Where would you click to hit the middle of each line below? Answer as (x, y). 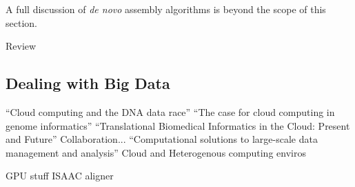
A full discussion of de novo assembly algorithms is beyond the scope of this (166, 9)
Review (21, 46)
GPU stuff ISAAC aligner (60, 176)
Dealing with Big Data (88, 83)
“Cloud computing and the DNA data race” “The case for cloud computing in (170, 111)
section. (21, 22)
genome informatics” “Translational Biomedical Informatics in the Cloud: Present (178, 125)
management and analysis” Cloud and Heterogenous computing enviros (156, 152)
